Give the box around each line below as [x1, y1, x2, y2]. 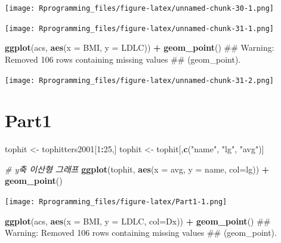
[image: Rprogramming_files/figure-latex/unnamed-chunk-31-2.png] [5, 76, 274, 85]
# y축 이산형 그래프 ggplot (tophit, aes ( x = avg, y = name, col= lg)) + [5, 162, 270, 175]
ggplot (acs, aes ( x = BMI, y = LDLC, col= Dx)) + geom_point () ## [5, 214, 271, 227]
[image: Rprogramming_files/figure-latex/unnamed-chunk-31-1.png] [5, 24, 274, 33]
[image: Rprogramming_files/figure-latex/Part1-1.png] [5, 198, 227, 207]
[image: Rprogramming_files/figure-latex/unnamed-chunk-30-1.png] [5, 4, 274, 13]
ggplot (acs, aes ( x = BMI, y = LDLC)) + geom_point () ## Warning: [5, 41, 274, 54]
